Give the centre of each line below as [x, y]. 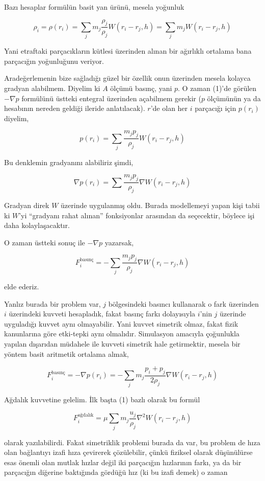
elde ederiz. [22, 287]
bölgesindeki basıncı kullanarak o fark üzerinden [183, 303]
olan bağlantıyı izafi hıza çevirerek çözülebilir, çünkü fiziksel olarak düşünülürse [128, 452]
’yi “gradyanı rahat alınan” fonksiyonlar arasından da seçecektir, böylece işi [137, 215]
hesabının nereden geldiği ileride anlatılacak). [75, 108]
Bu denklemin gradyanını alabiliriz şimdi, [69, 162]
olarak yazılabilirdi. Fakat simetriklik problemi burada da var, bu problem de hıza [132, 442]
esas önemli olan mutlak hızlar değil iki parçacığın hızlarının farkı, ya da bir [123, 462]
